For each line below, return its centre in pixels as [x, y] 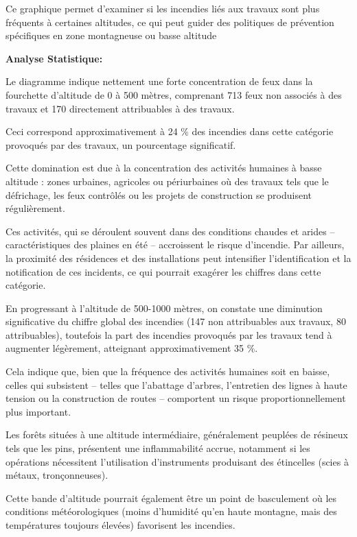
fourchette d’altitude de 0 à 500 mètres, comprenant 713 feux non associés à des [174, 94]
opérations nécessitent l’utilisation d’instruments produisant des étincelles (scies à [177, 461]
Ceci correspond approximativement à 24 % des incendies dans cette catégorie [170, 131]
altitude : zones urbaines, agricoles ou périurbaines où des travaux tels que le [167, 181]
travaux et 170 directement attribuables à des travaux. [120, 108]
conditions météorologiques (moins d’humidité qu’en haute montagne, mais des [171, 511]
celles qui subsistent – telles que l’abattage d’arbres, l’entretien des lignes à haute [176, 384]
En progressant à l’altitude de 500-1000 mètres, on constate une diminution [164, 308]
